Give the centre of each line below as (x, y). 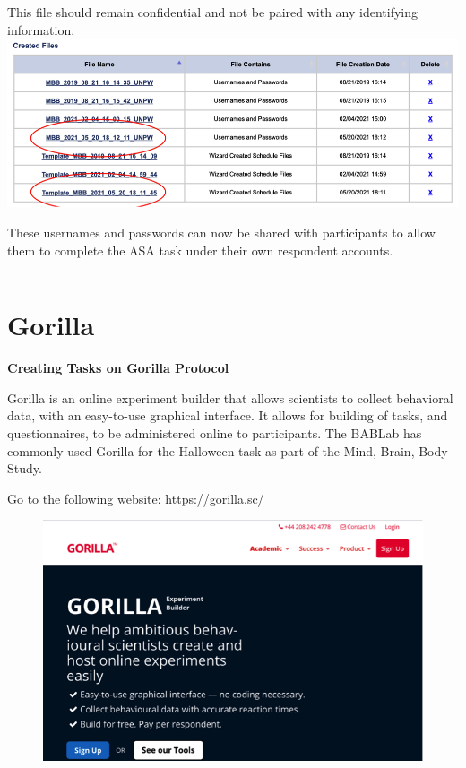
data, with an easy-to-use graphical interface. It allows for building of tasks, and (228, 415)
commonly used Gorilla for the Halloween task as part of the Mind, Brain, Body (228, 450)
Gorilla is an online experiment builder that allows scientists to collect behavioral (230, 397)
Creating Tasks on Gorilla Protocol (118, 368)
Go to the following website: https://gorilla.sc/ (136, 498)
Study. (25, 468)
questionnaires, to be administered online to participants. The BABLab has (215, 433)
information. (41, 29)
